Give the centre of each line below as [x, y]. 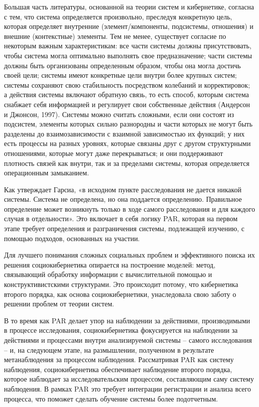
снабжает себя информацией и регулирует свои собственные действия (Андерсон [127, 104]
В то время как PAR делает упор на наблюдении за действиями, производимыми [127, 320]
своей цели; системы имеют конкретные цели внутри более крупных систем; [121, 75]
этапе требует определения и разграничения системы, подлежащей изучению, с [124, 228]
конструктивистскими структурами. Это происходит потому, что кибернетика [121, 284]
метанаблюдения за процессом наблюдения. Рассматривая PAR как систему [119, 359]
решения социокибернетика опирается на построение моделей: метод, [110, 264]
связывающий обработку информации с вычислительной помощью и [108, 274]
